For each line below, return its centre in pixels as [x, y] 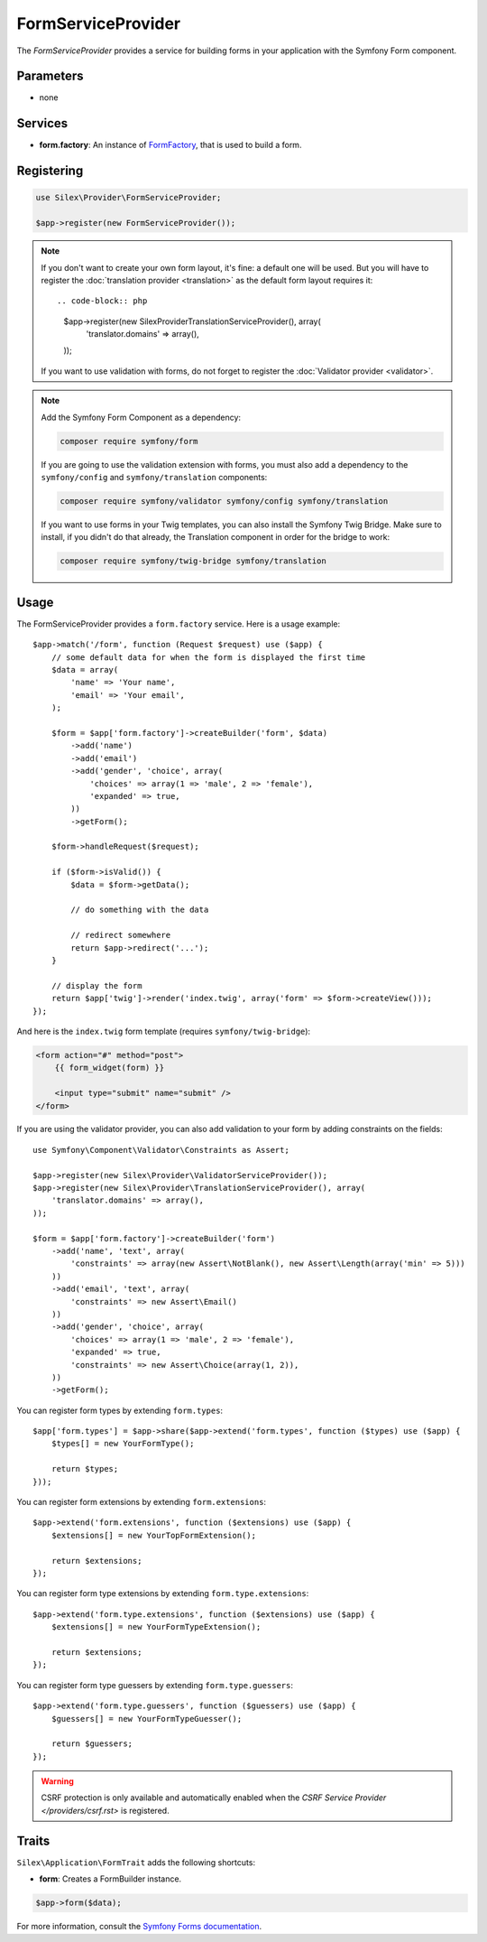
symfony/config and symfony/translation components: [154, 477]
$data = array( [85, 670]
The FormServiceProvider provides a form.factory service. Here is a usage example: [179, 624]
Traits [33, 1840]
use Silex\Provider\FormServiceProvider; [129, 198]
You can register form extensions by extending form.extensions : [141, 1502]
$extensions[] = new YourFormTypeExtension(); [156, 1627]
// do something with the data [140, 910]
